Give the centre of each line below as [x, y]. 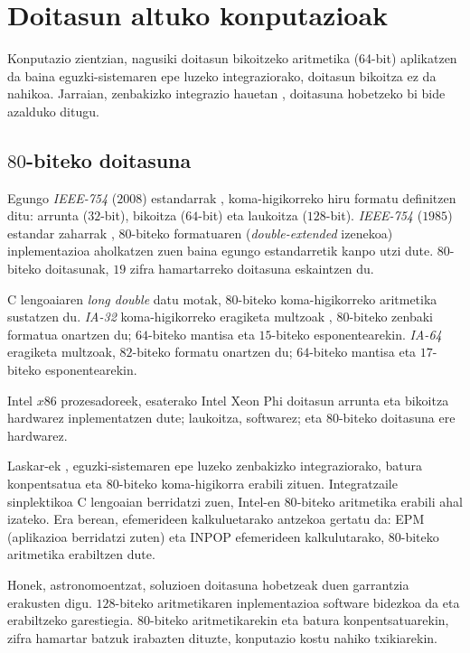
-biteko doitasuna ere [397, 418]
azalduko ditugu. [53, 111]
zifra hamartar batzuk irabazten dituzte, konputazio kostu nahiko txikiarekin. [222, 637]
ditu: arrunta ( [48, 215]
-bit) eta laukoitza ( [253, 215]
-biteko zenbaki [391, 317]
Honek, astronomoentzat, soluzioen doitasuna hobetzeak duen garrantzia [208, 584]
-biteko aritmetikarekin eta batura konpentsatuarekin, [300, 620]
